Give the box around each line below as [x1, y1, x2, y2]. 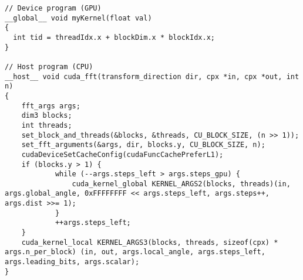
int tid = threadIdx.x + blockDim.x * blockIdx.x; [13, 33, 215, 42]
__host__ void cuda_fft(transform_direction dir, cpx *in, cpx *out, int [5, 72, 299, 81]
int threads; [21, 121, 72, 129]
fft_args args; [21, 101, 80, 110]
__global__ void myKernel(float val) [5, 13, 152, 22]
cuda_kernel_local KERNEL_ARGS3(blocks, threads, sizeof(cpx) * [21, 238, 278, 247]
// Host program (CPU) [5, 62, 93, 71]
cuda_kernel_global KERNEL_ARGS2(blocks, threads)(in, [72, 179, 291, 188]
